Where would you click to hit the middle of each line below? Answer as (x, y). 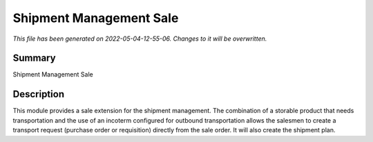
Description (39, 94)
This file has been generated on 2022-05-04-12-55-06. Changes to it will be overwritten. (140, 39)
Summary (34, 58)
